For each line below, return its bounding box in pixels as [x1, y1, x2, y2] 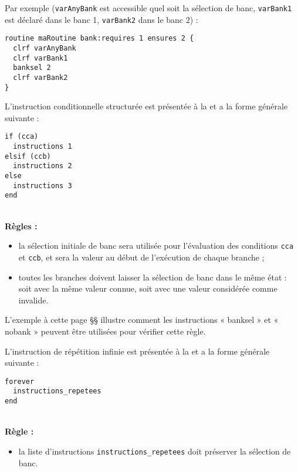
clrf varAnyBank [13, 44, 76, 52]
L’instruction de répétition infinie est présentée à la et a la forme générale [5, 345, 270, 357]
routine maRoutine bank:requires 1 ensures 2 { [5, 34, 194, 43]
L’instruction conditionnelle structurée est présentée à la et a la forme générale [5, 100, 288, 112]
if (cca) [5, 132, 39, 141]
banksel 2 [13, 64, 51, 72]
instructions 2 [13, 162, 72, 171]
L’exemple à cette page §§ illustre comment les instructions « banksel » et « [5, 313, 279, 326]
